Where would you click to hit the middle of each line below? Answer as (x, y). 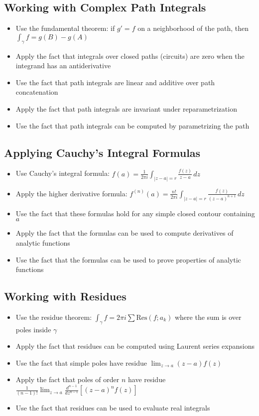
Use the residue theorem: (54, 317)
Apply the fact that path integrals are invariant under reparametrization (126, 108)
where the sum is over (208, 317)
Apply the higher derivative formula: (71, 193)
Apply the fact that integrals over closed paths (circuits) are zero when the (130, 56)
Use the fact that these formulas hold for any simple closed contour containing (135, 213)
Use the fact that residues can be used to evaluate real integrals (113, 408)
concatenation (37, 92)
